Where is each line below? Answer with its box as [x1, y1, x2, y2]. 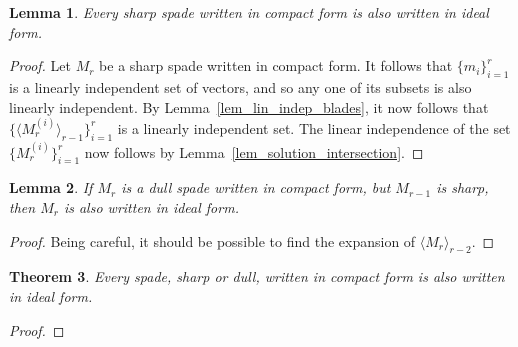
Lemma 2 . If [9, 177, 93, 198]
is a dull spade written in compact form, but [121, 177, 391, 198]
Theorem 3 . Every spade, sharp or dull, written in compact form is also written [9, 266, 505, 287]
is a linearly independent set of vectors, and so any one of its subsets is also [9, 76, 472, 97]
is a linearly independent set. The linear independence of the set [117, 117, 511, 138]
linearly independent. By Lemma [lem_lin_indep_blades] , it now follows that [9, 96, 489, 117]
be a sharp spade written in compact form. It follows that [99, 55, 453, 76]
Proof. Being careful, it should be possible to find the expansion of [9, 230, 416, 251]
